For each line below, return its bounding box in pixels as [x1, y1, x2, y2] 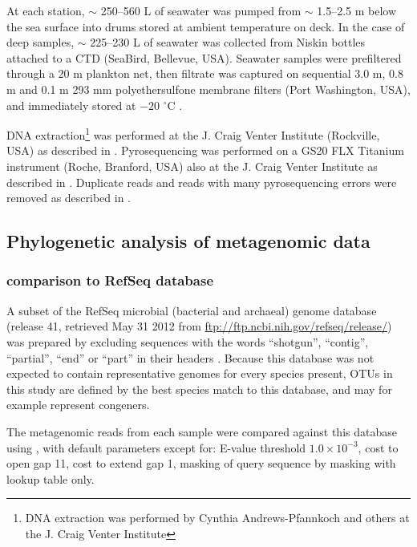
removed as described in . [6, 189, 132, 206]
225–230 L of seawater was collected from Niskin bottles [90, 34, 366, 51]
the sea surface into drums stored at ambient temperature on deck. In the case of [6, 18, 405, 34]
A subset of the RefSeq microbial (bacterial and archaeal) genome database [6, 302, 377, 318]
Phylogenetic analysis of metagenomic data [6, 229, 370, 253]
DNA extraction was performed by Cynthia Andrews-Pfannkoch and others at [25, 509, 410, 526]
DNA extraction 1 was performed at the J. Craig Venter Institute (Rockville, [6, 124, 380, 143]
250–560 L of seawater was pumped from [100, 2, 302, 18]
